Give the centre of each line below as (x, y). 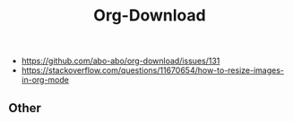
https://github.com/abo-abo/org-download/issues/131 (121, 61)
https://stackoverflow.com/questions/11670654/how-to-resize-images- (152, 70)
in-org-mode (45, 80)
